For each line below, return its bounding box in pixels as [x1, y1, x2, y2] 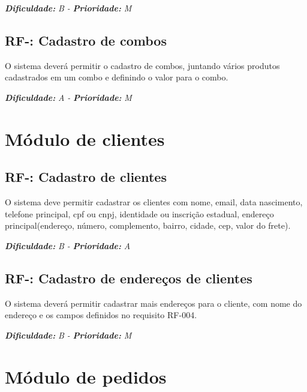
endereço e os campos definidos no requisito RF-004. [5, 309, 197, 321]
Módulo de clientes [5, 126, 165, 151]
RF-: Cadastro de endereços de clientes [5, 268, 252, 287]
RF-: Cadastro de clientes [5, 167, 167, 186]
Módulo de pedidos [5, 364, 167, 388]
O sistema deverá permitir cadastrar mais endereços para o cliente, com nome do [5, 297, 302, 309]
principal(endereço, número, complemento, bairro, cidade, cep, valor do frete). [5, 219, 291, 232]
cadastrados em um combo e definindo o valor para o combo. [5, 71, 228, 83]
